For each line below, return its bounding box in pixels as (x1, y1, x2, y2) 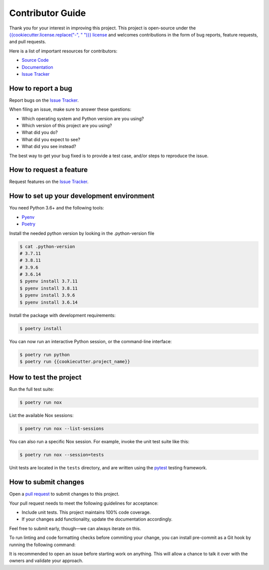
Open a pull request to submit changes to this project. (9, 491, 120, 497)
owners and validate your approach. (9, 558, 83, 564)
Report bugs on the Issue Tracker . (9, 97, 79, 103)
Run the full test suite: (9, 386, 54, 392)
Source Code (21, 57, 49, 63)
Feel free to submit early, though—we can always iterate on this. (9, 525, 141, 531)
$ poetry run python (19, 352, 70, 358)
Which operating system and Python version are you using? (21, 115, 144, 122)
